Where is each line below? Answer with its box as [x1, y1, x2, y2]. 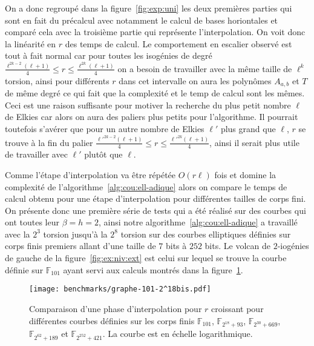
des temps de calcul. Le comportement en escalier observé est [65, 37, 292, 50]
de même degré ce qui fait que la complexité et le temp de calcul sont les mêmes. [5, 87, 305, 99]
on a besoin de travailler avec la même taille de [117, 62, 292, 75]
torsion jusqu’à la [43, 227, 108, 240]
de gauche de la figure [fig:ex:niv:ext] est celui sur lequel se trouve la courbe [5, 251, 287, 264]
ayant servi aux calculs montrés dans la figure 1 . [63, 263, 243, 276]
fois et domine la [214, 168, 276, 181]
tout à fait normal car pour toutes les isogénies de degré [5, 49, 212, 62]
